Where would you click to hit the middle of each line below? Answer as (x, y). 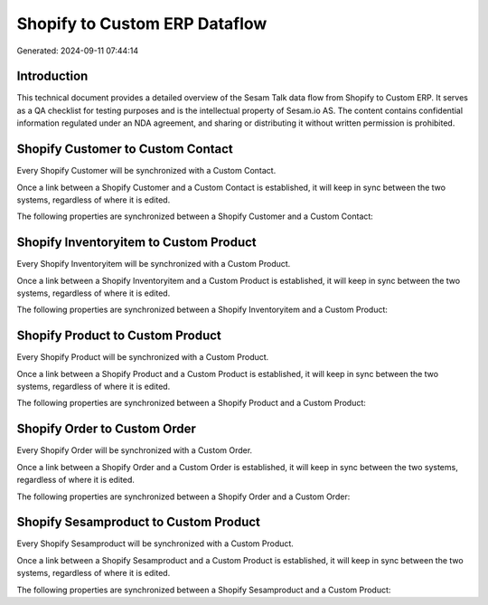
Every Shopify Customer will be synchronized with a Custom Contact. (146, 171)
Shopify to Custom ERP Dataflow (142, 24)
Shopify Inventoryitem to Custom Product (136, 243)
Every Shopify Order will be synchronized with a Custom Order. (135, 450)
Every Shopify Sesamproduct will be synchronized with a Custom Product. (155, 544)
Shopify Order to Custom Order (106, 429)
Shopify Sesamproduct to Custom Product (139, 522)
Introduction (52, 76)
